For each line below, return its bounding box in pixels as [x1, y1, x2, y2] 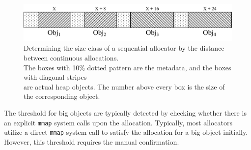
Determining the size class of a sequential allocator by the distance [24, 43, 224, 53]
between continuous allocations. [24, 52, 119, 62]
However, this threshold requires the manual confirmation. [4, 136, 179, 147]
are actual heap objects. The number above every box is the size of [24, 81, 225, 91]
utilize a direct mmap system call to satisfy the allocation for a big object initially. [4, 127, 248, 137]
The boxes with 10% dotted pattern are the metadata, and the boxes [24, 62, 231, 72]
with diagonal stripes [24, 72, 87, 82]
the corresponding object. [24, 91, 100, 101]
